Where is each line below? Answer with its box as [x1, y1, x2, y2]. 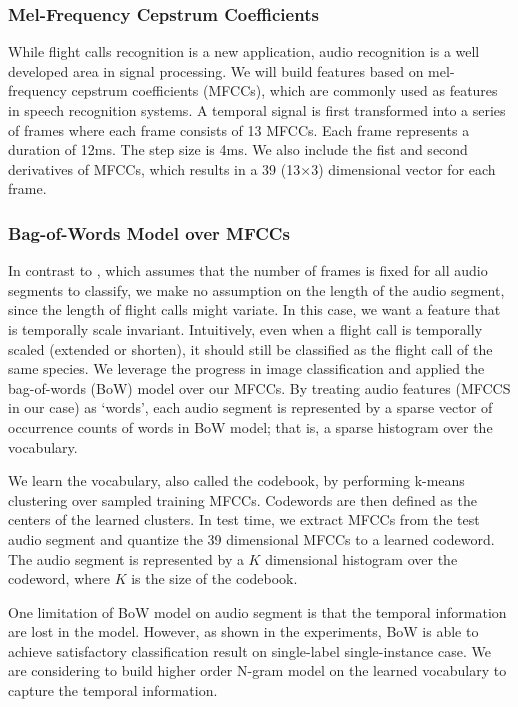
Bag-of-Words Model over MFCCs [8, 220, 290, 245]
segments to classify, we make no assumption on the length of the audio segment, [8, 279, 505, 300]
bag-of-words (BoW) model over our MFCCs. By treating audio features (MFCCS [8, 377, 511, 398]
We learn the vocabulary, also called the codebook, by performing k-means [8, 470, 465, 491]
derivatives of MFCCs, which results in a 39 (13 [8, 158, 301, 179]
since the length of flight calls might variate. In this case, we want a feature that [8, 299, 501, 320]
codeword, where [8, 568, 110, 589]
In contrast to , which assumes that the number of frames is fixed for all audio [8, 260, 488, 281]
